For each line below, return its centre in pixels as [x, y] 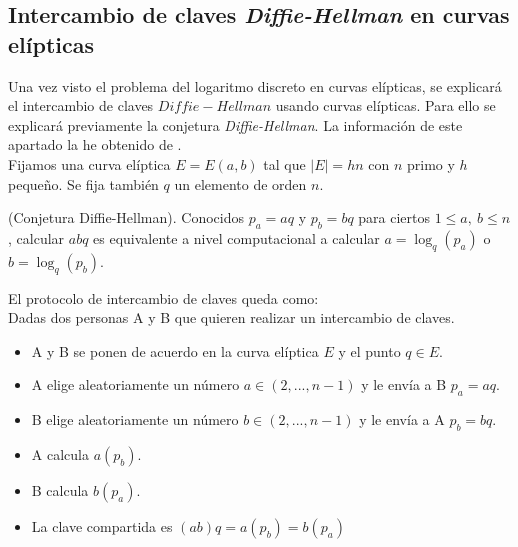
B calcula [60, 489]
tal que [284, 163]
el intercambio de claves [81, 105]
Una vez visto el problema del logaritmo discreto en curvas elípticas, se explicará [255, 85]
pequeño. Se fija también [83, 183]
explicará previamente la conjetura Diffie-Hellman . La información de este [235, 124]
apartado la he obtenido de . [95, 144]
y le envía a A [402, 419]
